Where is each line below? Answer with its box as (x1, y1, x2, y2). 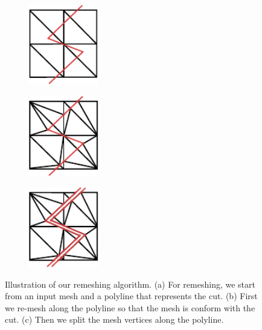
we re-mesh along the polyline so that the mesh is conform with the (5, 301, 255, 314)
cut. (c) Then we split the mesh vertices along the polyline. (5, 313, 224, 326)
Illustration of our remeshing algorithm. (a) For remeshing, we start (5, 277, 255, 290)
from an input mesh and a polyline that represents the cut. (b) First (5, 290, 258, 302)
